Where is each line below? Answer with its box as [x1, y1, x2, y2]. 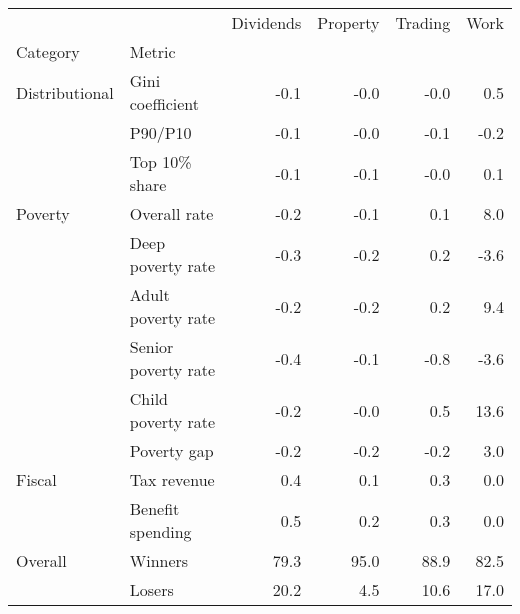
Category [16, 40, 80, 63]
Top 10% [129, 150, 192, 173]
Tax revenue [129, 468, 215, 491]
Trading [395, 11, 451, 34]
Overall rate [129, 202, 214, 225]
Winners [129, 549, 189, 572]
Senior [129, 335, 174, 358]
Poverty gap [129, 439, 214, 462]
